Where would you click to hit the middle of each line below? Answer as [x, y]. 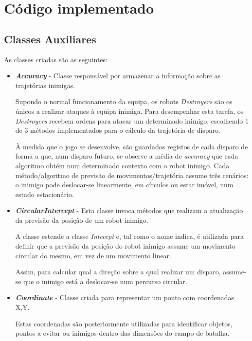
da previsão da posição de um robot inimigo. [82, 220]
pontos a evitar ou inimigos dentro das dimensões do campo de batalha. [122, 333]
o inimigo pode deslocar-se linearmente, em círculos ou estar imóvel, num [124, 185]
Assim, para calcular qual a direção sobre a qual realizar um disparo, [118, 272]
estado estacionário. [45, 194]
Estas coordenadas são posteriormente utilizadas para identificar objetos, [124, 323]
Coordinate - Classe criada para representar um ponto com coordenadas [125, 297]
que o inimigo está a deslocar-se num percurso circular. [105, 281]
